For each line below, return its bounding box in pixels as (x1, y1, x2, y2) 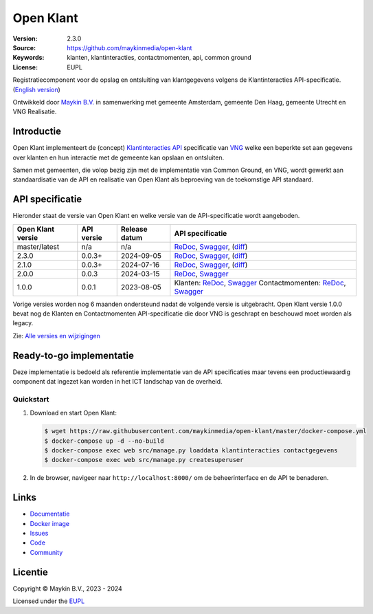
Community (30, 548, 63, 556)
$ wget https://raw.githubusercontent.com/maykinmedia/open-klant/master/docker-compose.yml (44, 427, 367, 435)
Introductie (12, 126, 62, 138)
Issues (30, 529, 49, 538)
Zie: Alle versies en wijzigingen (12, 331, 101, 340)
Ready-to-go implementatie (12, 349, 134, 361)
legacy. (12, 319, 34, 327)
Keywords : (12, 54, 45, 62)
